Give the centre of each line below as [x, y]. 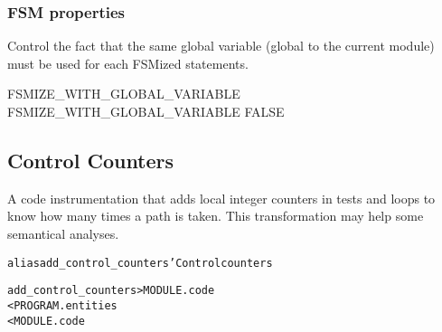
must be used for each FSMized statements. [128, 63]
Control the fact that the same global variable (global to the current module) [221, 46]
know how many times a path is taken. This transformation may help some [216, 216]
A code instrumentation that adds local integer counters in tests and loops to [221, 198]
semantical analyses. [63, 233]
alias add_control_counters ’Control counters [140, 263]
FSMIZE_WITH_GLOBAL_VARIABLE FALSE [146, 111]
